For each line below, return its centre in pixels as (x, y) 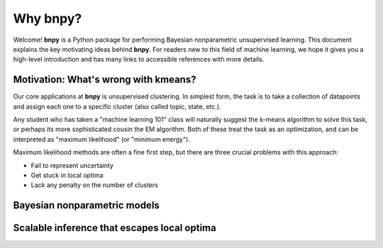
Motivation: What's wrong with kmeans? (105, 80)
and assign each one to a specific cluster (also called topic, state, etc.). (117, 106)
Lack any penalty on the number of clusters (95, 185)
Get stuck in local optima (67, 175)
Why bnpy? (48, 18)
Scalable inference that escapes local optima (115, 228)
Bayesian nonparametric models (86, 205)
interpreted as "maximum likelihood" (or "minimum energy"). (102, 139)
